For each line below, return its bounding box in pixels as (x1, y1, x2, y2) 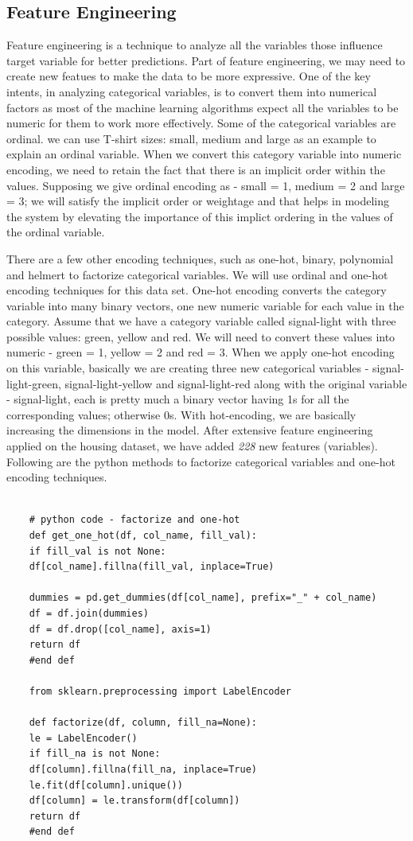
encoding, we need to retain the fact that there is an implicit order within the (6, 161, 385, 177)
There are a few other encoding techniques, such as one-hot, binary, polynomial (6, 250, 394, 267)
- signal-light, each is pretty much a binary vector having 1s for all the (6, 391, 349, 407)
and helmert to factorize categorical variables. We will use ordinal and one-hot (6, 266, 388, 282)
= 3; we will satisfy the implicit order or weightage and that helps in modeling (6, 193, 390, 209)
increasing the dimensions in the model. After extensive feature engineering (6, 422, 373, 438)
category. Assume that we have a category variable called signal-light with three (6, 313, 396, 329)
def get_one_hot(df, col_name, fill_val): (29, 530, 257, 542)
